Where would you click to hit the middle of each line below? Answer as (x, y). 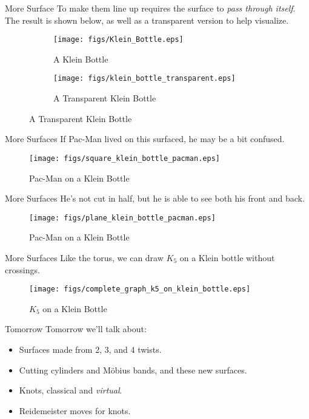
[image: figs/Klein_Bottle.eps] (118, 40)
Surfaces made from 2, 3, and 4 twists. (90, 349)
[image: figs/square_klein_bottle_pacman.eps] (125, 158)
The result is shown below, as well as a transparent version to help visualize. (147, 20)
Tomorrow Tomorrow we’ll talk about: (76, 329)
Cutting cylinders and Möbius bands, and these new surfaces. (133, 370)
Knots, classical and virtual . (71, 390)
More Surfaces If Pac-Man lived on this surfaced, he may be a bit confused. (145, 139)
